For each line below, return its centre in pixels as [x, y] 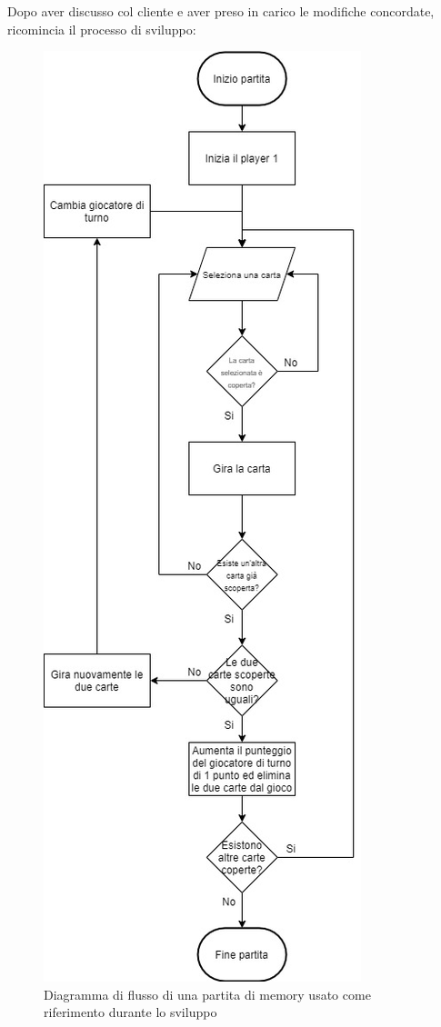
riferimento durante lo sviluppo [130, 1012]
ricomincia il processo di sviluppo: [102, 29]
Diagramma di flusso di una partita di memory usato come [207, 994]
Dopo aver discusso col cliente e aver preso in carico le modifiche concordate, [221, 11]
